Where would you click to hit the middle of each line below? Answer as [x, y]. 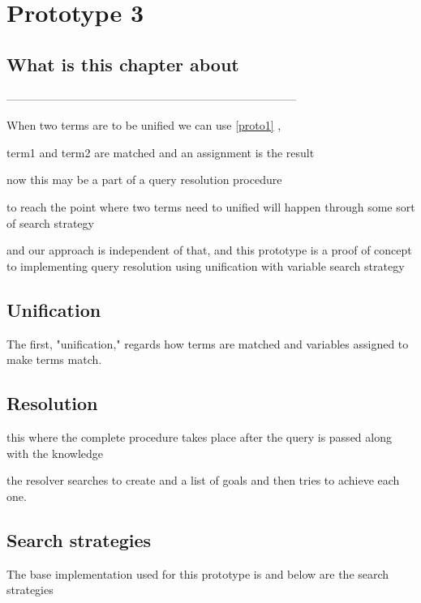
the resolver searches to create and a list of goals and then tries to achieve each [203, 480]
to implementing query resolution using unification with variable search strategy [206, 265]
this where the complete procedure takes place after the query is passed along [199, 436]
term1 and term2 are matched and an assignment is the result [161, 152]
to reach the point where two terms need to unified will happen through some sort [211, 206]
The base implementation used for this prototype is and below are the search [198, 573]
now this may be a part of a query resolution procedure [144, 180]
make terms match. [54, 359]
